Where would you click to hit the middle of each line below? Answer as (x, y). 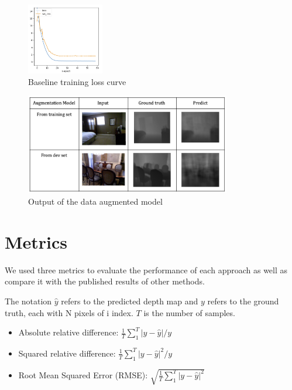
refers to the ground (243, 301)
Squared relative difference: (67, 353)
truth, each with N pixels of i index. (69, 312)
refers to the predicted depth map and (130, 301)
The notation (28, 301)
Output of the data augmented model (95, 201)
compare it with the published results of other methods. (105, 281)
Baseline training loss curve (77, 81)
